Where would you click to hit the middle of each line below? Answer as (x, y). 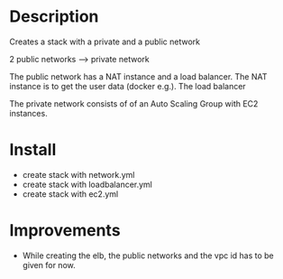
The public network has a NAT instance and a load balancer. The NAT (138, 76)
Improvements (65, 231)
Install (33, 150)
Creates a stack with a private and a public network (105, 42)
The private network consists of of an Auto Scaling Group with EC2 (134, 103)
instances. (28, 113)
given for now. (49, 265)
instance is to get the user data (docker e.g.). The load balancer (128, 86)
